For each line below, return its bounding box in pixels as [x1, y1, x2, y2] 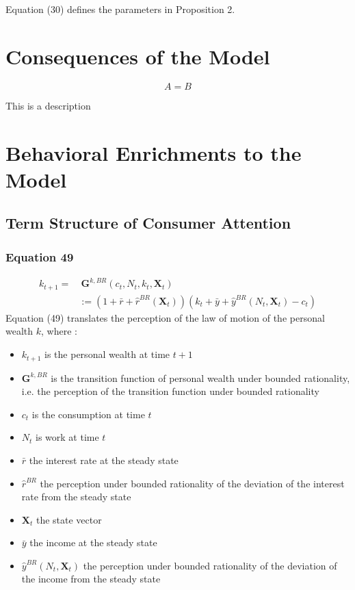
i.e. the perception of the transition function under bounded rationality [21, 384, 319, 398]
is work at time [36, 430, 99, 444]
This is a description [5, 98, 91, 112]
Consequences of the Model [5, 42, 270, 70]
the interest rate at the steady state [29, 452, 179, 467]
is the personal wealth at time [44, 347, 170, 361]
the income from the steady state [21, 572, 161, 586]
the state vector [36, 512, 102, 526]
